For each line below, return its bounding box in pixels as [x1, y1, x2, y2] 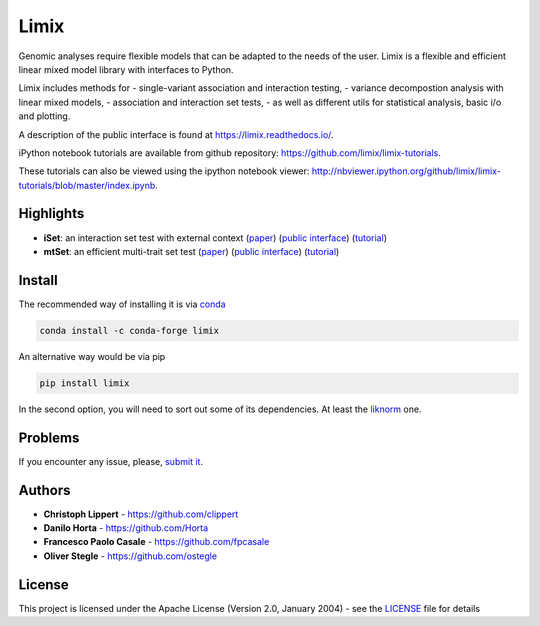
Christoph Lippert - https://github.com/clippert [43, 508, 239, 520]
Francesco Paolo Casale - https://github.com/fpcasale [43, 536, 270, 548]
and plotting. [18, 110, 71, 122]
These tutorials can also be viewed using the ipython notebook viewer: [18, 165, 310, 177]
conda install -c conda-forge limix [39, 325, 220, 336]
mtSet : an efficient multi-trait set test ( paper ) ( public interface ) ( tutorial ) [43, 245, 340, 257]
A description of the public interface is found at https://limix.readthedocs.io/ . [18, 128, 334, 140]
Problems [18, 429, 80, 446]
